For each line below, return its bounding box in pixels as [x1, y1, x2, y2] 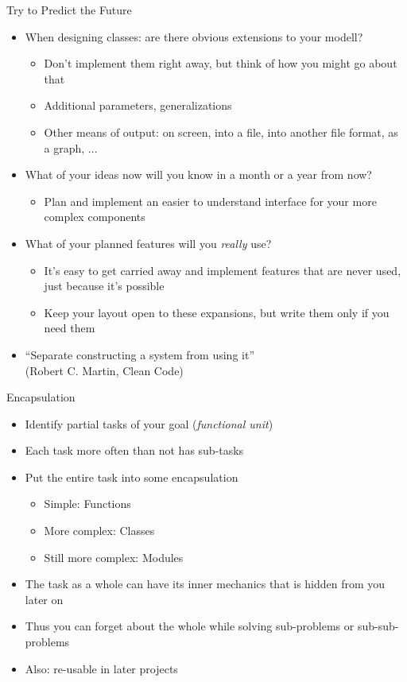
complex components [44, 208, 145, 225]
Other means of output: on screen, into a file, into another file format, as [44, 123, 398, 140]
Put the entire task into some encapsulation [25, 468, 238, 485]
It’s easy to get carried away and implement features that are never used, [44, 262, 401, 278]
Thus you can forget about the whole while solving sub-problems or [25, 618, 355, 634]
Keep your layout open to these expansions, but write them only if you [44, 304, 390, 320]
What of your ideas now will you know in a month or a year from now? [25, 166, 372, 183]
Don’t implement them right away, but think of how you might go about [44, 55, 397, 72]
